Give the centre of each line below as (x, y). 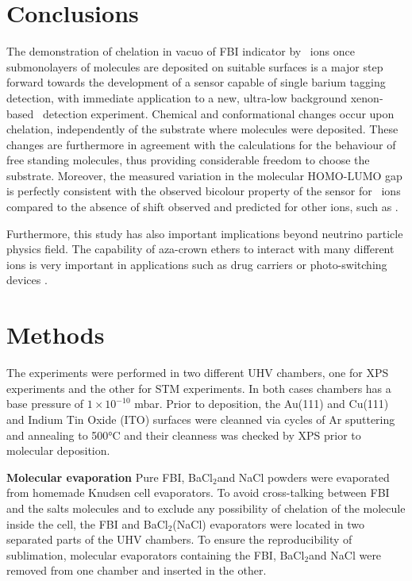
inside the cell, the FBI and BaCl (87, 523)
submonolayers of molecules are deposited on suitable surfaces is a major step (195, 66)
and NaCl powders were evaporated (303, 477)
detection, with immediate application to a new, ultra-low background (177, 97)
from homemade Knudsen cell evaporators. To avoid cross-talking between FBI (198, 493)
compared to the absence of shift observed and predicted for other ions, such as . (202, 207)
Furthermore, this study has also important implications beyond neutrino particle (205, 233)
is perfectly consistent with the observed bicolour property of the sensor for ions (204, 191)
